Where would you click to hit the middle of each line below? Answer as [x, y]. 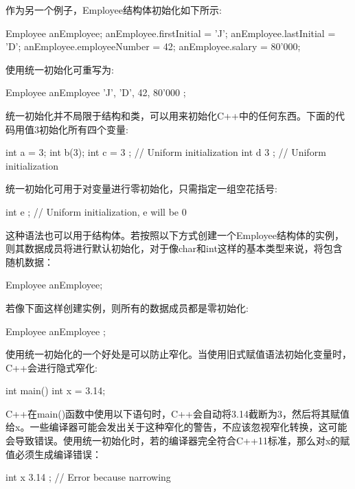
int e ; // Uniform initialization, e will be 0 [96, 211]
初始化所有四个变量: [83, 129]
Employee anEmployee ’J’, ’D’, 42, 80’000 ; [96, 92]
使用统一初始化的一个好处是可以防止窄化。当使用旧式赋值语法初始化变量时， [179, 354]
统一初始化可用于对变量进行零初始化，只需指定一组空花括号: [141, 189]
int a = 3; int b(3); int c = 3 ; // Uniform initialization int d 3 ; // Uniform [166, 152]
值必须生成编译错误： [54, 454]
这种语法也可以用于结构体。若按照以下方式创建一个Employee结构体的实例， [175, 235]
